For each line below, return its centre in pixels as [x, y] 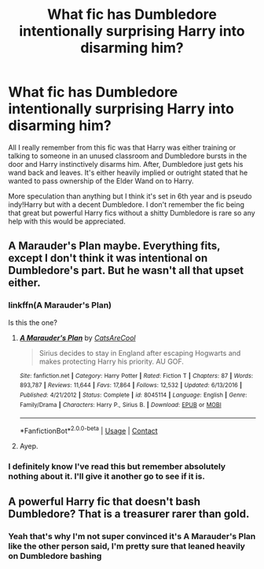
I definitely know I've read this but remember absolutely [117, 466]
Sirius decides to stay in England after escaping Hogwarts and [140, 353]
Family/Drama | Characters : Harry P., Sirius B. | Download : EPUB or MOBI [120, 405]
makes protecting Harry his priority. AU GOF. [112, 361]
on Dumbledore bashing [55, 556]
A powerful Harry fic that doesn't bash [104, 502]
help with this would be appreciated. [67, 221]
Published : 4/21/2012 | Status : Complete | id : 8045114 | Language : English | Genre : [133, 395]
